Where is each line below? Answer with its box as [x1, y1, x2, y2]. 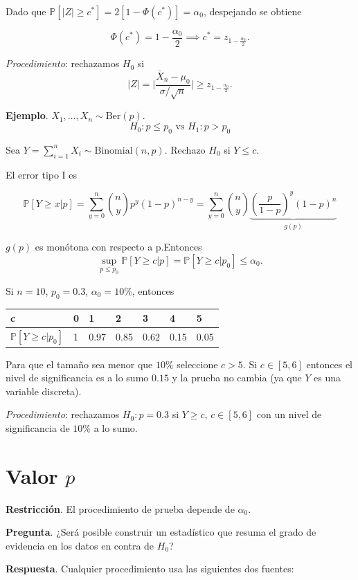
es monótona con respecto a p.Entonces [35, 239, 202, 254]
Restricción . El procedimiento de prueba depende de [6, 501, 235, 516]
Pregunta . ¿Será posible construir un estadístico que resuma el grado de [6, 525, 316, 539]
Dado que [6, 4, 46, 18]
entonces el [306, 356, 352, 371]
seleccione [177, 356, 218, 371]
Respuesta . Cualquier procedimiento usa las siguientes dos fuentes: [6, 561, 294, 576]
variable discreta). [6, 383, 82, 398]
